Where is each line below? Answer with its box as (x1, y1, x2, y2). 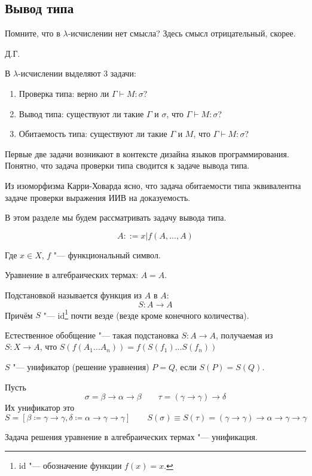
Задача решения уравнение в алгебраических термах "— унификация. (5, 430, 258, 443)
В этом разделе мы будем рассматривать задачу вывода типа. (5, 211, 227, 224)
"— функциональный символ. (53, 248, 161, 261)
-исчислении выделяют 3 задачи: (18, 67, 136, 80)
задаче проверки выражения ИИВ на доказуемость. (5, 191, 191, 203)
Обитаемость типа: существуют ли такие (19, 127, 167, 140)
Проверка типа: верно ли (19, 87, 109, 99)
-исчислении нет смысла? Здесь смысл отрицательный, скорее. (68, 27, 296, 39)
